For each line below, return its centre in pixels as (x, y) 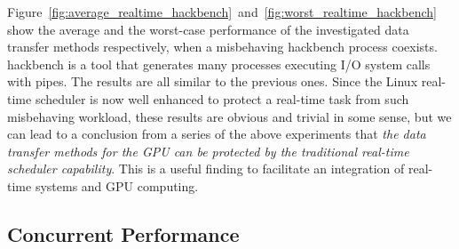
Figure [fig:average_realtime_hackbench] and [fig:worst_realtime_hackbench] (222, 12)
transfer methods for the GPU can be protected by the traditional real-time (208, 151)
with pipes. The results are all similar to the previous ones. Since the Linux (213, 81)
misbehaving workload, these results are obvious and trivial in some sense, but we (229, 116)
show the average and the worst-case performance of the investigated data (208, 29)
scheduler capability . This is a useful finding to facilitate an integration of (206, 169)
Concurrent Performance (123, 233)
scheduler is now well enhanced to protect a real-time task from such (222, 98)
